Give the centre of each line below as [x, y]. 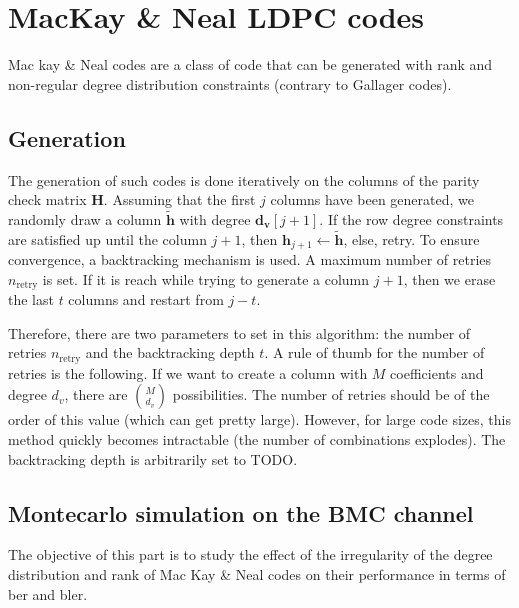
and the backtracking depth [170, 352]
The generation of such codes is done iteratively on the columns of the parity [244, 179]
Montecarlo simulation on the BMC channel [241, 512]
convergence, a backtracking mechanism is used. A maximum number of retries [250, 259]
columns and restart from [146, 299]
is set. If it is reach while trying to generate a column [206, 278]
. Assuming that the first [179, 199]
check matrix [47, 199]
